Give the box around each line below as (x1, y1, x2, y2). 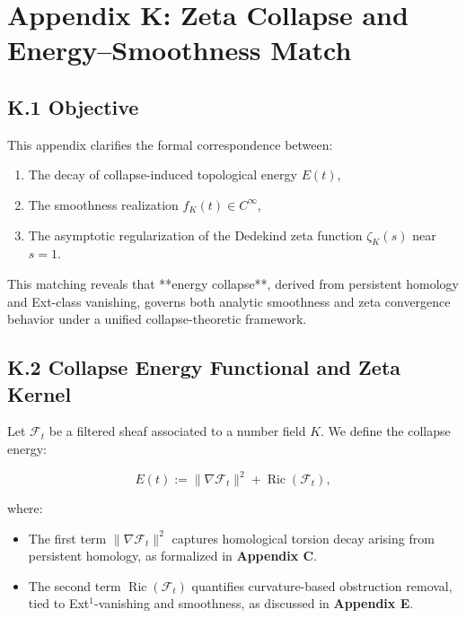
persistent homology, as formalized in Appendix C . (28, 546, 318, 565)
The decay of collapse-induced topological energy (28, 165, 297, 184)
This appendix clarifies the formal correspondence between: (7, 135, 333, 153)
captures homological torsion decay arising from (171, 528, 435, 547)
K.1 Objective (7, 92, 139, 120)
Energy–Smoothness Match (7, 31, 352, 68)
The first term (28, 528, 107, 547)
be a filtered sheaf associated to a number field (48, 422, 306, 440)
